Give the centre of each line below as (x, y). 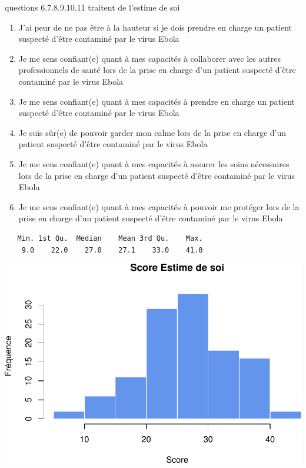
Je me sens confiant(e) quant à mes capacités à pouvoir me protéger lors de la (159, 206)
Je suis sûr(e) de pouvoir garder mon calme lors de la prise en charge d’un (152, 132)
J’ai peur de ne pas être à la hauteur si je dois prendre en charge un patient (155, 27)
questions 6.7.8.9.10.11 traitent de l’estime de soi (92, 7)
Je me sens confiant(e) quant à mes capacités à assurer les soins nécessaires (154, 163)
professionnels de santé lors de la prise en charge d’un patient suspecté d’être (157, 70)
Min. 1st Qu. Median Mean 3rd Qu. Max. (110, 238)
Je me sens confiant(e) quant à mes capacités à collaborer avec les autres (149, 58)
